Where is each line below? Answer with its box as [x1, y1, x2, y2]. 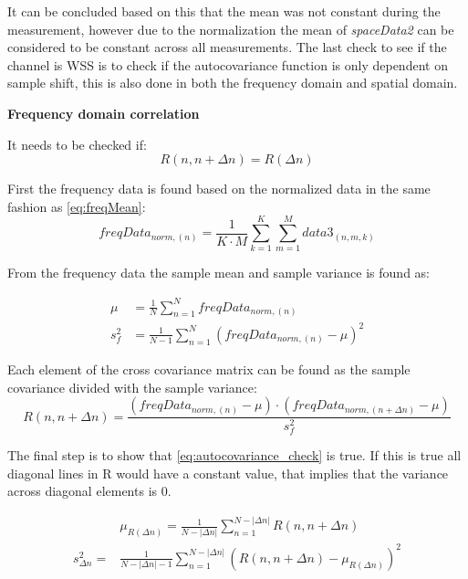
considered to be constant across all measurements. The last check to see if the [7, 37, 447, 57]
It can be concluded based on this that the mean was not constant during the [7, 2, 441, 20]
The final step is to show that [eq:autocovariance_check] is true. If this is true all [7, 446, 462, 465]
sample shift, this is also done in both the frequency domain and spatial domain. [7, 73, 458, 92]
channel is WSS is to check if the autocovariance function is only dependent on [7, 55, 448, 74]
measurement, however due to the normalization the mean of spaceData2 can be [7, 19, 454, 38]
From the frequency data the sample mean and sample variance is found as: [7, 263, 430, 282]
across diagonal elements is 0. [7, 481, 172, 500]
